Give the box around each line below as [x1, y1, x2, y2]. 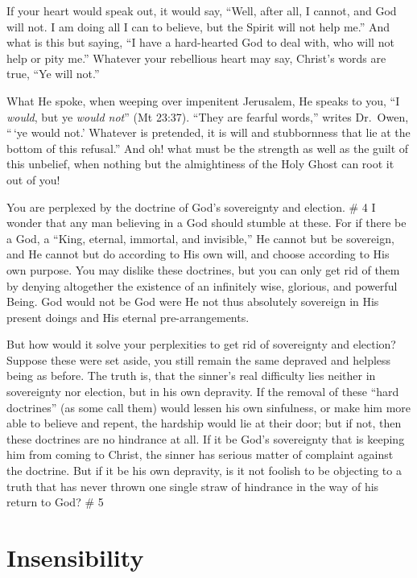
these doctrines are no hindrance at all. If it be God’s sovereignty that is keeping [6, 430, 405, 447]
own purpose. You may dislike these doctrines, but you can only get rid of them [6, 261, 400, 278]
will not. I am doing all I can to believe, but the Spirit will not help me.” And [6, 18, 390, 35]
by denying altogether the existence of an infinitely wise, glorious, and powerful [6, 277, 398, 294]
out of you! [6, 171, 60, 188]
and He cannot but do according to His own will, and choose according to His [6, 246, 390, 262]
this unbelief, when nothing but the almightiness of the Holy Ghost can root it [6, 155, 394, 172]
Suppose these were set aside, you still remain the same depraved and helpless [6, 351, 391, 368]
